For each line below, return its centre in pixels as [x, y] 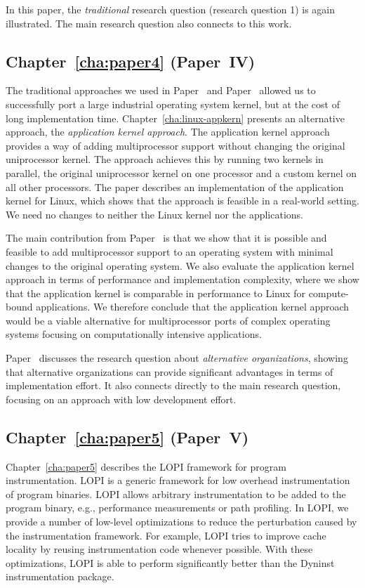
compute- [328, 293]
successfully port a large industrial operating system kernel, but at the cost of [173, 104]
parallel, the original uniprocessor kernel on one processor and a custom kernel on [181, 172]
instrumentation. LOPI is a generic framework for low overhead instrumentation [178, 480]
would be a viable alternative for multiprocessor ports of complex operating [168, 320]
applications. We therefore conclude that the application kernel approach [193, 307]
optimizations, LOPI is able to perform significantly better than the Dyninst [170, 562]
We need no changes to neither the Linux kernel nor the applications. [154, 214]
